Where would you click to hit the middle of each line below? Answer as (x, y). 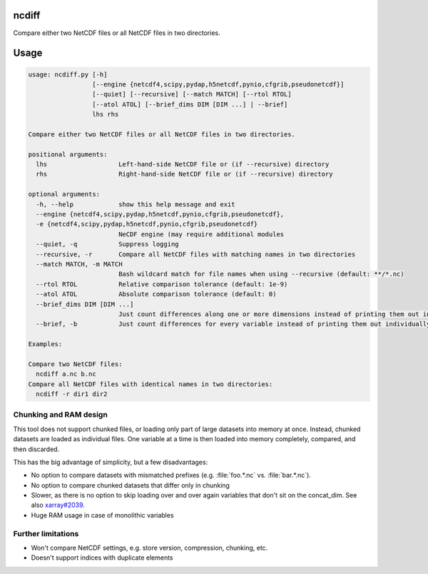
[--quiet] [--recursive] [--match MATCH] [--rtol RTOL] (192, 94)
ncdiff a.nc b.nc (66, 374)
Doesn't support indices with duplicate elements (102, 558)
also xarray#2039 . (58, 505)
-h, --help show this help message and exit (136, 204)
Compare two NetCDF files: (75, 364)
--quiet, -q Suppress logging (107, 244)
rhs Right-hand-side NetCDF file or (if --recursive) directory (184, 174)
